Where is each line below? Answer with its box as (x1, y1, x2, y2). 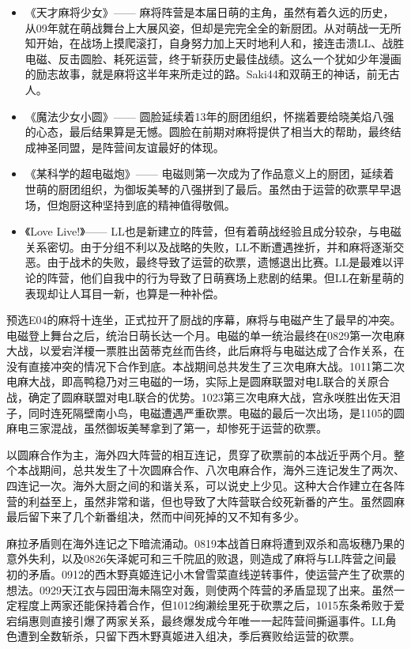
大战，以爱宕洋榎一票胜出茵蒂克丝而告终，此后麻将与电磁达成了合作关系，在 (6, 342, 405, 359)
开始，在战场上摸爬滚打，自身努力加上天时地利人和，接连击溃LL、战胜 (36, 35, 405, 51)
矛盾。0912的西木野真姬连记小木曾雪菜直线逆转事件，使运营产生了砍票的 (28, 566, 405, 582)
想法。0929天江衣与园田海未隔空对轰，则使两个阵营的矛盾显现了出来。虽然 (6, 581, 394, 598)
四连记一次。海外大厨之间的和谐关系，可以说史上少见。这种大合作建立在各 (6, 477, 394, 494)
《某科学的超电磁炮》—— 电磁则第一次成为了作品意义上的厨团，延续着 (25, 165, 394, 182)
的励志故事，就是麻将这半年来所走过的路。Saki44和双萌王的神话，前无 (25, 66, 389, 82)
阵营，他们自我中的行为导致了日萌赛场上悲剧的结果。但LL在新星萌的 (47, 269, 405, 285)
